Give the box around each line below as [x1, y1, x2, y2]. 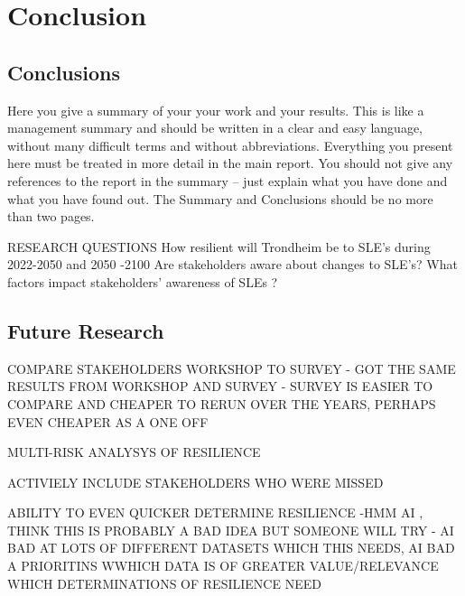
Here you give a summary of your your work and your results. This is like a [7, 100, 424, 119]
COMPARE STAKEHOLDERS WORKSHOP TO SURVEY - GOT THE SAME [7, 359, 456, 377]
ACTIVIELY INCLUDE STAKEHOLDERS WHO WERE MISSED [7, 472, 384, 491]
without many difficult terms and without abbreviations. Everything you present [7, 135, 453, 154]
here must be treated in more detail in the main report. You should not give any [7, 154, 453, 172]
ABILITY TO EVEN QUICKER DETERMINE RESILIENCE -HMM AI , [7, 503, 423, 522]
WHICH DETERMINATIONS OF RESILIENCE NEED [7, 573, 321, 592]
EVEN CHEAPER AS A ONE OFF [7, 412, 209, 431]
